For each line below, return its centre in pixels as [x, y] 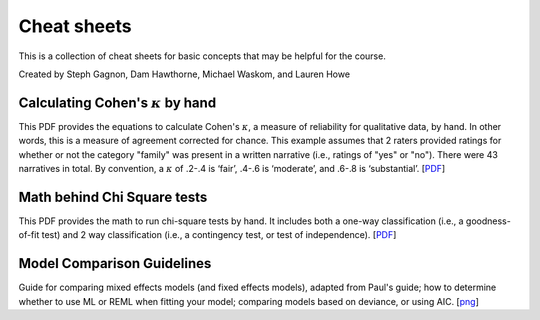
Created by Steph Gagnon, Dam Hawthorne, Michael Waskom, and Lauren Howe [184, 74]
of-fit [29, 235]
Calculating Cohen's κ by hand [117, 102]
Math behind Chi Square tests [113, 196]
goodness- [488, 221]
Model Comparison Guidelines [115, 263]
